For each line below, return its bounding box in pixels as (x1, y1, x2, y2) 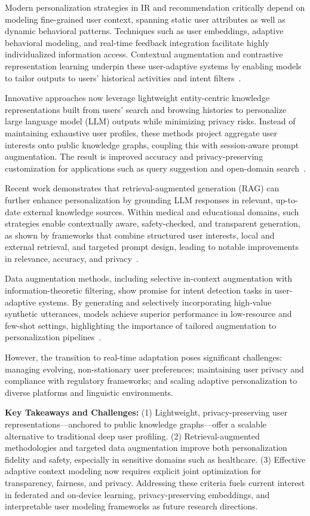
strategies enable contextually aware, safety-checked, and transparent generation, (5, 217, 300, 230)
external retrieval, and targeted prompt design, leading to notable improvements (5, 240, 299, 253)
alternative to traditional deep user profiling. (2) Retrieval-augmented (5, 429, 260, 442)
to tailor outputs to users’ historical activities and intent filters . (5, 71, 241, 84)
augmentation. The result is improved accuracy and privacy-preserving (5, 150, 263, 163)
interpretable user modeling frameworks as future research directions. (5, 500, 258, 512)
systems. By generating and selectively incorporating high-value (38, 295, 272, 308)
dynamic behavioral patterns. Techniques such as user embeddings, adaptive (5, 25, 284, 37)
